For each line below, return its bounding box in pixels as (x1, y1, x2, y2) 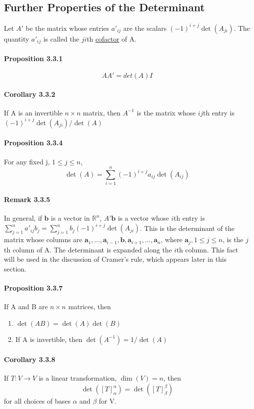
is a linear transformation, (39, 373, 117, 383)
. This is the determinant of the (140, 223, 235, 233)
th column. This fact (176, 244, 238, 254)
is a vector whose (117, 213, 169, 223)
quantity (4, 33, 29, 44)
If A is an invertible (4, 107, 63, 117)
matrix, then (83, 107, 121, 117)
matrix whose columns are (4, 234, 83, 245)
